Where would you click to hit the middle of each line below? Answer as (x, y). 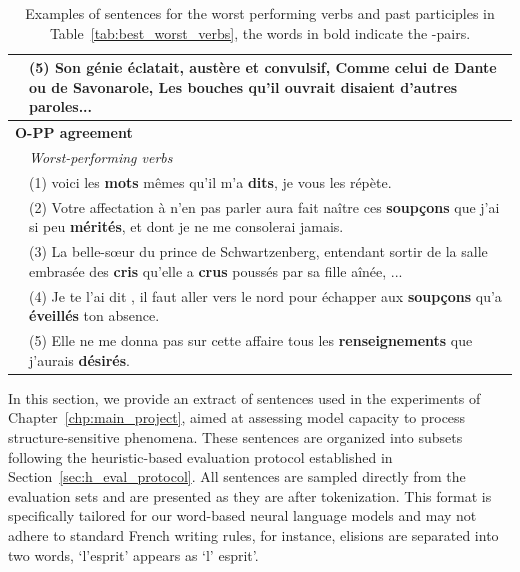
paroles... (61, 106)
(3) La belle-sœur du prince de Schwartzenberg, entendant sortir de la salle (258, 251)
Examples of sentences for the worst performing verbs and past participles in (260, 13)
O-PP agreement (74, 132)
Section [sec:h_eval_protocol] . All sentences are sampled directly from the (237, 476)
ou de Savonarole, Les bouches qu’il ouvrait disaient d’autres (243, 86)
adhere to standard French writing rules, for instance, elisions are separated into (253, 534)
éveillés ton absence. (94, 315)
